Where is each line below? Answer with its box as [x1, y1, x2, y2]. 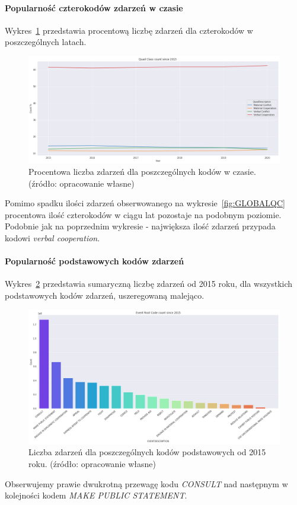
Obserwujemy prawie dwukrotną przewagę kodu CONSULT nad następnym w [5, 477, 288, 490]
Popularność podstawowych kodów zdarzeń [5, 255, 184, 267]
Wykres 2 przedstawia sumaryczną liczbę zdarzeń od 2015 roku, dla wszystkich [5, 277, 293, 290]
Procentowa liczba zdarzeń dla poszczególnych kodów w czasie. [28, 165, 256, 178]
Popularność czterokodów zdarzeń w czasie [5, 1, 183, 14]
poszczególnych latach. [5, 36, 87, 48]
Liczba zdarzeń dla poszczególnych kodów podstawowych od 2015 [28, 446, 266, 458]
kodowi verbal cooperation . [5, 232, 100, 244]
